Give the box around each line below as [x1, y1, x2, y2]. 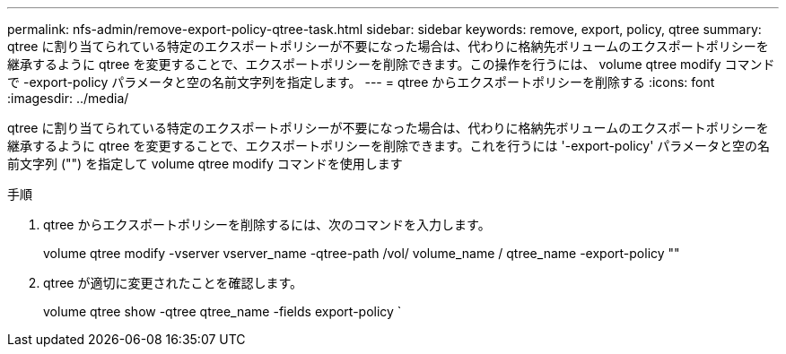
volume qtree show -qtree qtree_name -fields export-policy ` [43, 304, 402, 319]
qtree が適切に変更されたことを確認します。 [43, 275, 303, 290]
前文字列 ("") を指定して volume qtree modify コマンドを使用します [7, 156, 403, 171]
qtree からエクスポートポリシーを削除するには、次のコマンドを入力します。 [43, 217, 491, 232]
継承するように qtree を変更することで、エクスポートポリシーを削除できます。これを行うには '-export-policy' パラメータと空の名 [7, 138, 770, 153]
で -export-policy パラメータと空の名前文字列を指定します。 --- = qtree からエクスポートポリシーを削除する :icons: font [7, 74, 715, 90]
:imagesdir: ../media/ [7, 91, 129, 106]
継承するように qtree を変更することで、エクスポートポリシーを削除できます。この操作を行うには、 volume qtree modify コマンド [7, 56, 775, 72]
